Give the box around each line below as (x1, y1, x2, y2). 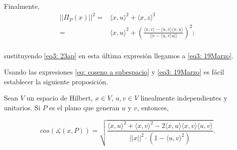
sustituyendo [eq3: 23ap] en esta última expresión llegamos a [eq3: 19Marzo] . (4, 50, 234, 60)
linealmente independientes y (140, 93, 228, 103)
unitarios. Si (4, 102, 41, 113)
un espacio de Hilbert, (26, 93, 93, 103)
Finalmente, (4, 1, 40, 11)
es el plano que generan (49, 102, 120, 113)
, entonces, (137, 102, 169, 113)
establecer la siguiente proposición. (4, 76, 108, 86)
